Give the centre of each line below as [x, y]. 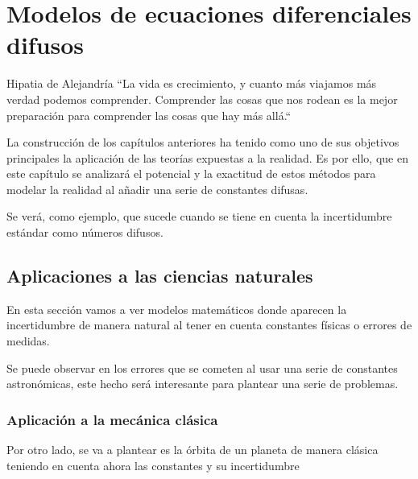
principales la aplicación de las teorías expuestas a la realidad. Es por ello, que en [207, 157]
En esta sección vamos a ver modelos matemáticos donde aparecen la [177, 309]
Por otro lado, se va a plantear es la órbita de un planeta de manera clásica [192, 450]
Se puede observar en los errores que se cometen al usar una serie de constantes [202, 368]
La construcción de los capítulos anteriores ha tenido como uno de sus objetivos [203, 142]
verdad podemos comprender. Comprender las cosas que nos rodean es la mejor [202, 99]
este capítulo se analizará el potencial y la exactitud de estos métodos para [191, 173]
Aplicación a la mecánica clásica [112, 419]
